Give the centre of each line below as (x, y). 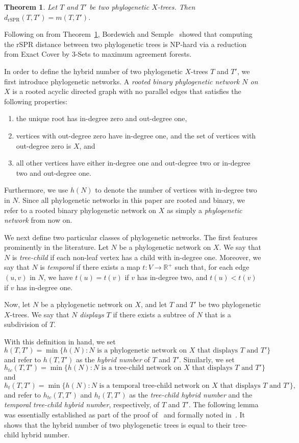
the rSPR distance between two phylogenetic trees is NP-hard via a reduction (126, 44)
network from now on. (38, 220)
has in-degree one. (45, 287)
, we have (58, 277)
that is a (218, 314)
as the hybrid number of (113, 359)
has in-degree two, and (172, 277)
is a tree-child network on (141, 368)
